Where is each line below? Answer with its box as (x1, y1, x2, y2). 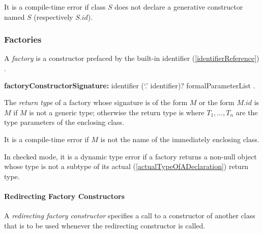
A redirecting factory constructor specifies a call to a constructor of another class (4, 210, 255, 221)
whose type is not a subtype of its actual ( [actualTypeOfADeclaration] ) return (4, 161, 249, 172)
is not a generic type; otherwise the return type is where (29, 107, 204, 117)
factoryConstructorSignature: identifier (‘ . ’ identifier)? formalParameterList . (4, 80, 255, 90)
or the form (199, 97, 235, 108)
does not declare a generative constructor (114, 2, 243, 12)
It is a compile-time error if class (4, 2, 106, 12)
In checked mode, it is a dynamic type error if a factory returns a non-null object (4, 151, 257, 161)
